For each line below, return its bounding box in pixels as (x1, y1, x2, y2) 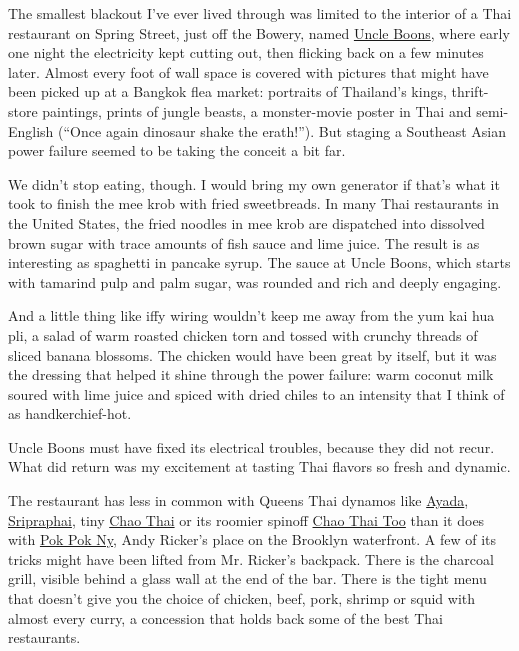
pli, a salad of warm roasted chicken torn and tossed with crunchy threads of (8, 324, 478, 345)
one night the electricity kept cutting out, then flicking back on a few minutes (8, 42, 484, 63)
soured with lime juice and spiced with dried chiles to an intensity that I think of (8, 383, 505, 404)
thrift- (451, 81, 489, 102)
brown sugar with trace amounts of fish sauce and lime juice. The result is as (8, 232, 480, 253)
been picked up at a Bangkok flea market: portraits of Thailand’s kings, (8, 81, 447, 102)
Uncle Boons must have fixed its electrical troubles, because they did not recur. (8, 436, 495, 457)
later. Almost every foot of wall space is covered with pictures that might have (8, 61, 489, 82)
